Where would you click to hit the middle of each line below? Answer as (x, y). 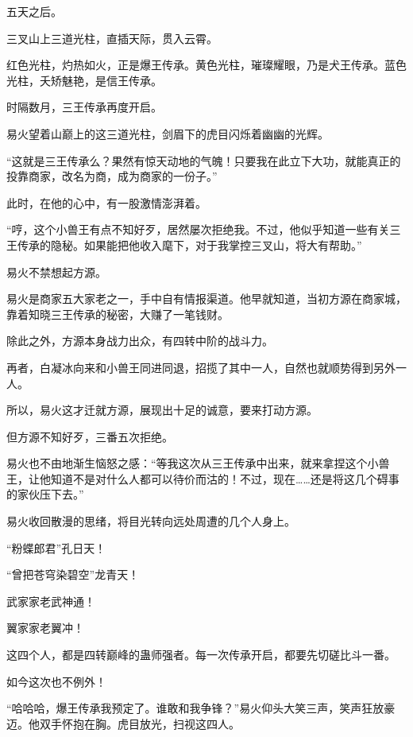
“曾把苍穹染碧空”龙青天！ (73, 574)
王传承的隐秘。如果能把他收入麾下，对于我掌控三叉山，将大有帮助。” (184, 244)
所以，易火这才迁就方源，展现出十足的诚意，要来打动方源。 (162, 410)
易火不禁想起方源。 (56, 272)
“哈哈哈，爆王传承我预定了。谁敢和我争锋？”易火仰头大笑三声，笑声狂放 (195, 708)
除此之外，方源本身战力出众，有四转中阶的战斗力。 (140, 341)
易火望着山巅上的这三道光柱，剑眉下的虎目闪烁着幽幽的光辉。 (168, 133)
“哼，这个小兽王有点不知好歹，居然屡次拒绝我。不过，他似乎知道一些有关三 (204, 229)
